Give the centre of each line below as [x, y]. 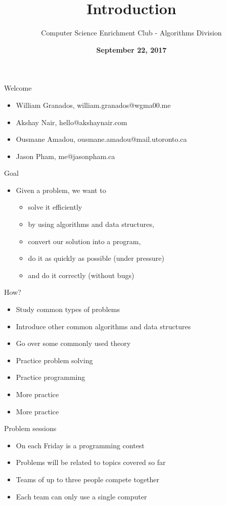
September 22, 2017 [131, 49]
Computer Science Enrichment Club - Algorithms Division [131, 33]
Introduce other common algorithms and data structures [103, 326]
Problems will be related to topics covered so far [91, 462]
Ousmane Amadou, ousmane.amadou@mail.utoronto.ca [101, 139]
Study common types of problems [68, 309]
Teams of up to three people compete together [88, 479]
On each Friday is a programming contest [80, 445]
